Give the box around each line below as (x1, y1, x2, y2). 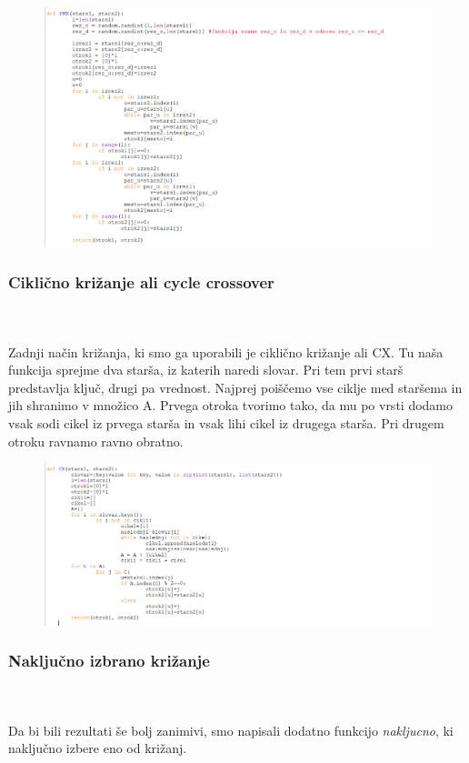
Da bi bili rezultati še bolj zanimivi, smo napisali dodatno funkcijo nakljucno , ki (8, 720, 454, 739)
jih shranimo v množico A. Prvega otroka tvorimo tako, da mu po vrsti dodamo (8, 396, 454, 415)
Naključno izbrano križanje (8, 649, 210, 672)
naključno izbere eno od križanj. (8, 738, 187, 758)
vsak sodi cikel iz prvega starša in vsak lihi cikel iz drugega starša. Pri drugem (8, 413, 444, 432)
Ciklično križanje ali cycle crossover (8, 271, 274, 294)
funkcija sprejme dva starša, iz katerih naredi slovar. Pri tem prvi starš (8, 360, 404, 379)
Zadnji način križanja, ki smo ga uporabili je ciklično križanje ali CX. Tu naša (8, 342, 444, 361)
